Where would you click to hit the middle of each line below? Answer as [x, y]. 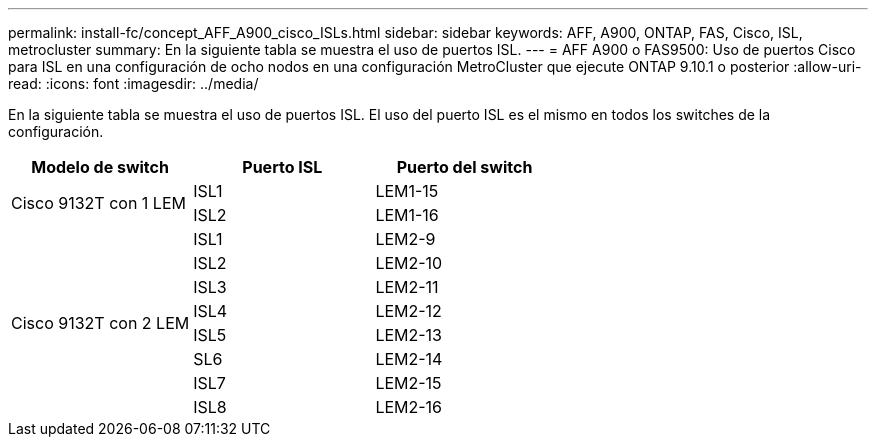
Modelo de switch [100, 167]
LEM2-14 [409, 359]
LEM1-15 [407, 191]
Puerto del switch [464, 167]
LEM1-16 [407, 215]
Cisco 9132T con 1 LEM [98, 203]
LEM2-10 [409, 263]
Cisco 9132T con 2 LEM [100, 323]
